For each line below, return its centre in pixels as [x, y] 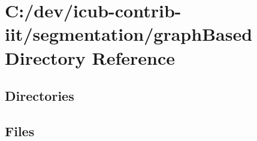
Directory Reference [90, 57]
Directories [40, 96]
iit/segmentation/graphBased [129, 34]
